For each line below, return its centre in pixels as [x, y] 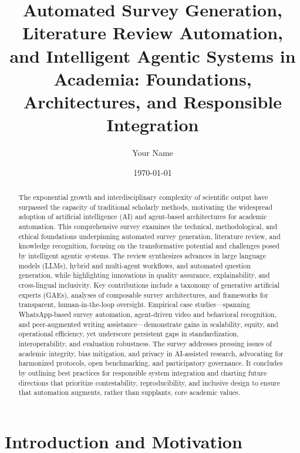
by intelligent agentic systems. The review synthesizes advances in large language [142, 255]
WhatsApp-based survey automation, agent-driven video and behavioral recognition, [147, 314]
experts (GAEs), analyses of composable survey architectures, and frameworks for [143, 294]
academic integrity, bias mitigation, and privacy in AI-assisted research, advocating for [151, 353]
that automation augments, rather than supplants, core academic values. [129, 392]
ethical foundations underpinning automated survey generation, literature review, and [149, 236]
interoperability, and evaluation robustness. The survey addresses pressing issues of [145, 343]
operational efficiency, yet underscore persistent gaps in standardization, [129, 334]
